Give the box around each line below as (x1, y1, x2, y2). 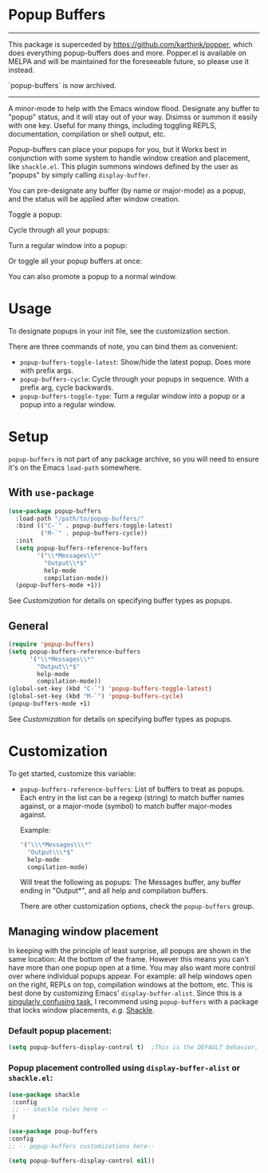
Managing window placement (8, 924, 159, 938)
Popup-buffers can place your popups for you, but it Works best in (8, 144, 227, 154)
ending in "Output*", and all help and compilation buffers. (19, 886, 209, 895)
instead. (8, 65, 35, 74)
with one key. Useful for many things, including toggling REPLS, (8, 120, 217, 130)
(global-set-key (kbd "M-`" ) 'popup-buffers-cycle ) (8, 692, 183, 701)
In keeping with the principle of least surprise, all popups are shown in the (8, 946, 251, 955)
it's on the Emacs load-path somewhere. (8, 462, 142, 472)
